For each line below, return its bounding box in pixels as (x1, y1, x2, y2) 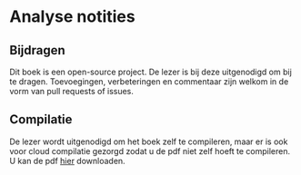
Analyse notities (9, 6, 135, 27)
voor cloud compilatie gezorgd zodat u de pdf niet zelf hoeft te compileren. (9, 145, 291, 156)
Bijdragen (9, 43, 65, 58)
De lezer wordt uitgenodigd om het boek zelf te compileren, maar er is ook (9, 136, 288, 147)
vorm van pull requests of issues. (9, 86, 135, 96)
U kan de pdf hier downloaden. (9, 155, 125, 166)
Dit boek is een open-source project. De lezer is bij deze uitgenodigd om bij (9, 66, 293, 77)
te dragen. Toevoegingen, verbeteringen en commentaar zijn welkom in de (9, 76, 289, 87)
